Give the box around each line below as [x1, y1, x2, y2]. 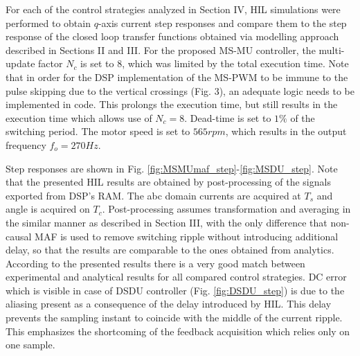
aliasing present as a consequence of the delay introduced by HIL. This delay [6, 296, 332, 311]
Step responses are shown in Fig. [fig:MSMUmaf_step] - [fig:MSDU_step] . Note [6, 161, 338, 175]
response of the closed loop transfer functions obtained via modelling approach [6, 29, 339, 44]
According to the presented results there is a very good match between [6, 256, 305, 270]
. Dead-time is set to [184, 110, 271, 125]
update [6, 56, 35, 71]
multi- [318, 42, 345, 57]
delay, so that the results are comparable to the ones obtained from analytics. [6, 242, 334, 257]
